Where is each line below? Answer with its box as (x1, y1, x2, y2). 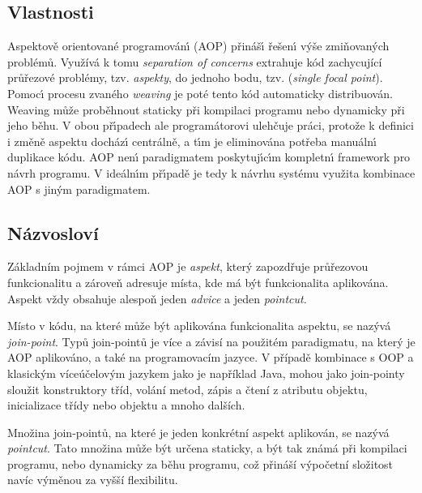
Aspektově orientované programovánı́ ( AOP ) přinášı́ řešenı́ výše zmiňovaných (7, 37, 390, 54)
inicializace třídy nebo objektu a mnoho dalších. (7, 397, 245, 414)
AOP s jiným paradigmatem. (7, 180, 151, 197)
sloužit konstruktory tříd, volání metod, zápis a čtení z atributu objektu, (7, 380, 368, 397)
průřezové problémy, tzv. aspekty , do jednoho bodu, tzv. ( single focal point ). (7, 69, 383, 86)
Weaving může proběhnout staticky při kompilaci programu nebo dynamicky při (7, 101, 405, 118)
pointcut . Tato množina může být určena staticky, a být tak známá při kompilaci (7, 439, 407, 457)
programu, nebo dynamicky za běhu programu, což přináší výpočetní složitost (7, 455, 394, 472)
